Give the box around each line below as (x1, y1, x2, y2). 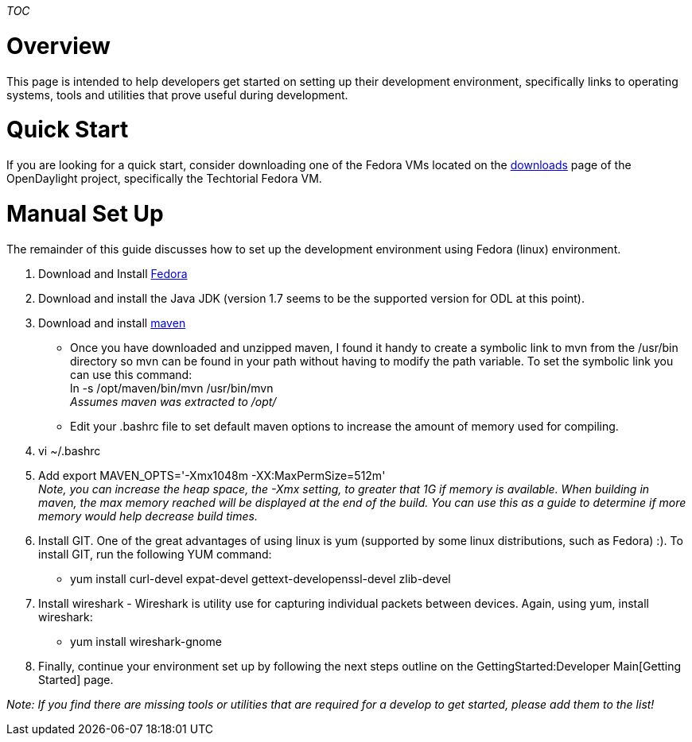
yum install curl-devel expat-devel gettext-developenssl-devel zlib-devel (70, 571, 451, 585)
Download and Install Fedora (38, 266, 188, 280)
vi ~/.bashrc (38, 443, 101, 458)
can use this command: (70, 367, 192, 381)
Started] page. (38, 672, 114, 686)
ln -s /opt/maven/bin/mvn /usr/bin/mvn (70, 381, 274, 395)
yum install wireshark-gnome (70, 634, 222, 648)
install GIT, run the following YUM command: (38, 547, 272, 561)
